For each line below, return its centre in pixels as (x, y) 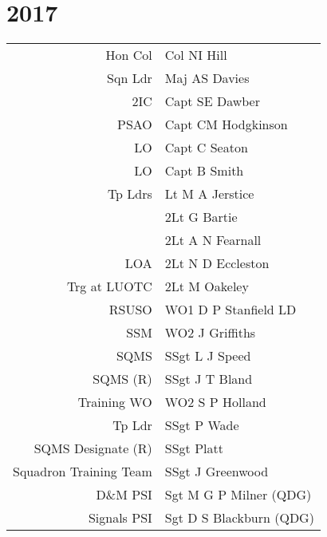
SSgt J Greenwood (217, 472)
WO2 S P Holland (215, 402)
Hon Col (129, 55)
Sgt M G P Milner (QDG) (238, 495)
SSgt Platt (194, 448)
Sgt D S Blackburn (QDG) (239, 518)
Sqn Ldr (130, 78)
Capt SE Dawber (212, 101)
